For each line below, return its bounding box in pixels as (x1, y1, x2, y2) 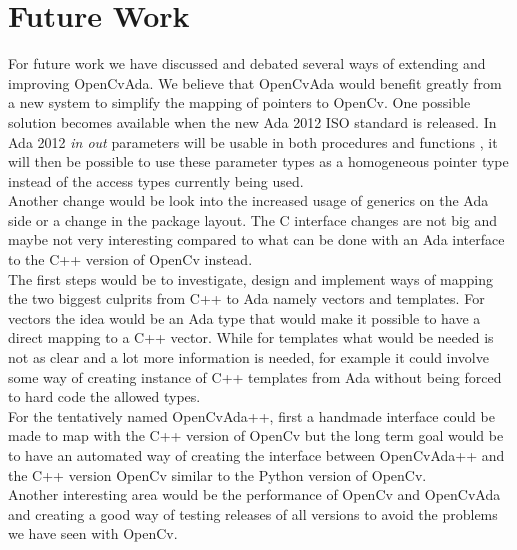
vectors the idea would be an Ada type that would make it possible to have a (8, 307, 481, 328)
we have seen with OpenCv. (8, 523, 178, 544)
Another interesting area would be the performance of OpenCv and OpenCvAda (8, 484, 501, 505)
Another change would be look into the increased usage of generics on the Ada (8, 190, 489, 211)
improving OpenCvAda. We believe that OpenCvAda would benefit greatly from (8, 72, 502, 93)
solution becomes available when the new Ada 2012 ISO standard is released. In (8, 111, 497, 132)
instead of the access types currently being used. (8, 170, 304, 191)
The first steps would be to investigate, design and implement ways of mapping (8, 268, 494, 289)
